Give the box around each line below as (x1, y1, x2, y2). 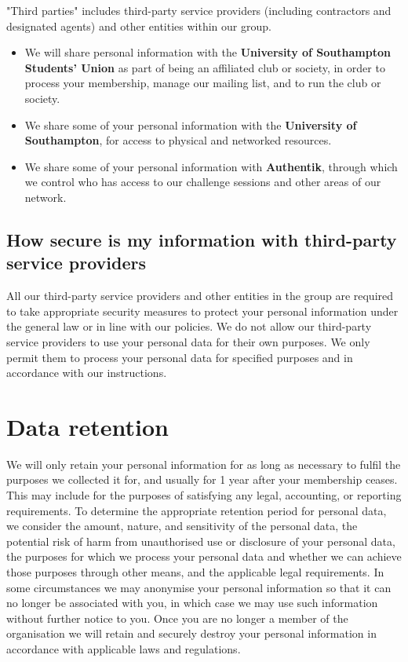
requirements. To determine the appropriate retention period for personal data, (6, 502, 387, 518)
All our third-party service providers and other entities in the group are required (6, 287, 394, 304)
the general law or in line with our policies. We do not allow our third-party (6, 318, 372, 335)
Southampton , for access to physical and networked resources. (24, 132, 332, 148)
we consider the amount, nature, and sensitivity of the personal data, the (6, 518, 358, 534)
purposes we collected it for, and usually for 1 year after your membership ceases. (6, 471, 398, 488)
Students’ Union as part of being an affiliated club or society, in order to (24, 59, 385, 75)
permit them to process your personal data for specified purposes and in (6, 349, 353, 365)
